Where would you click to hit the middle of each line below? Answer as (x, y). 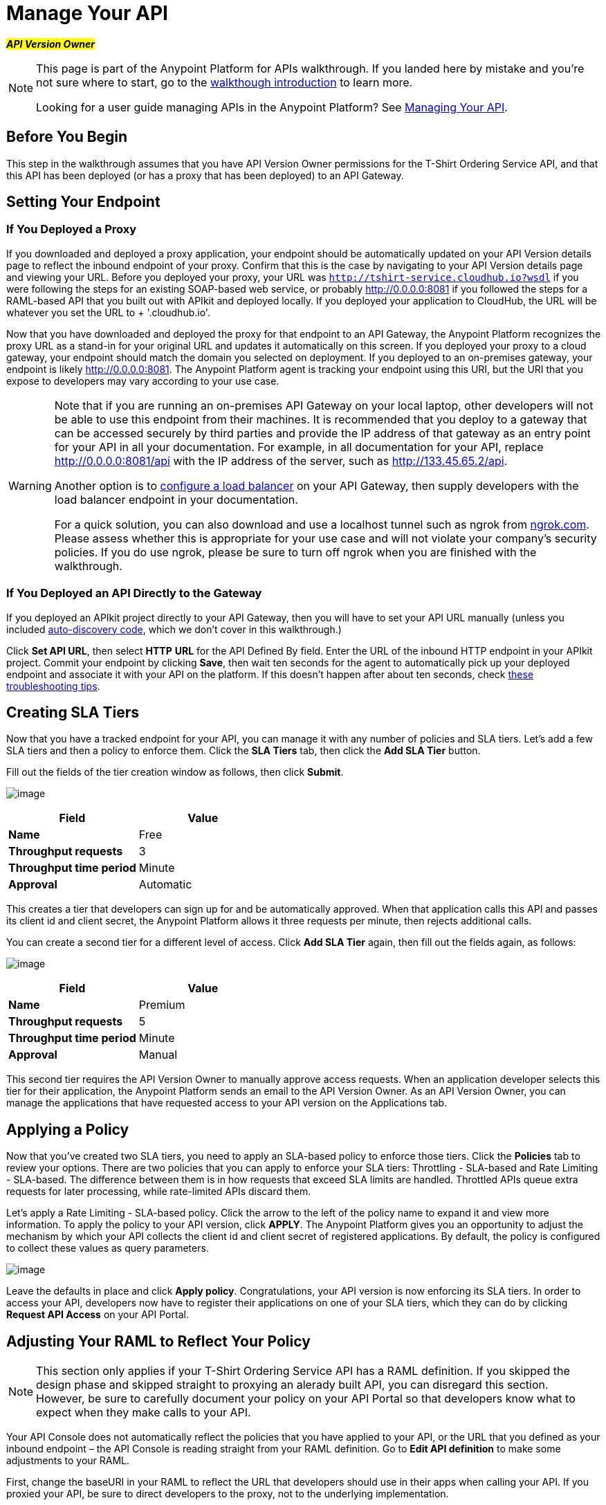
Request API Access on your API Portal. (98, 1315)
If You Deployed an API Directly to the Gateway (134, 593)
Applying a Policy (68, 1129)
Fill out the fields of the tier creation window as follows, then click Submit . (175, 772)
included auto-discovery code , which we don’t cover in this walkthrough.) (174, 629)
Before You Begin (67, 137)
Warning (30, 485)
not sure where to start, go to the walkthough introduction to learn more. (224, 82)
